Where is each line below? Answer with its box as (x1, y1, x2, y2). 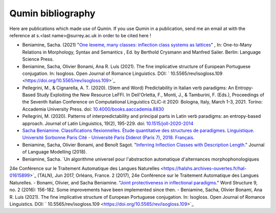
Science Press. (22, 56, 54, 62)
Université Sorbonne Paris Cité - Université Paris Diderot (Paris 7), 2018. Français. (22, 135, 195, 141)
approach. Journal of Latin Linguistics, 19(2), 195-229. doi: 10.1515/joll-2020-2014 (22, 120, 194, 126)
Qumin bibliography (9, 8, 96, 19)
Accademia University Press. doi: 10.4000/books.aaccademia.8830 (22, 106, 165, 112)
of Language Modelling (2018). (22, 149, 87, 155)
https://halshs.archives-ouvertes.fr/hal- (164, 165, 247, 171)
